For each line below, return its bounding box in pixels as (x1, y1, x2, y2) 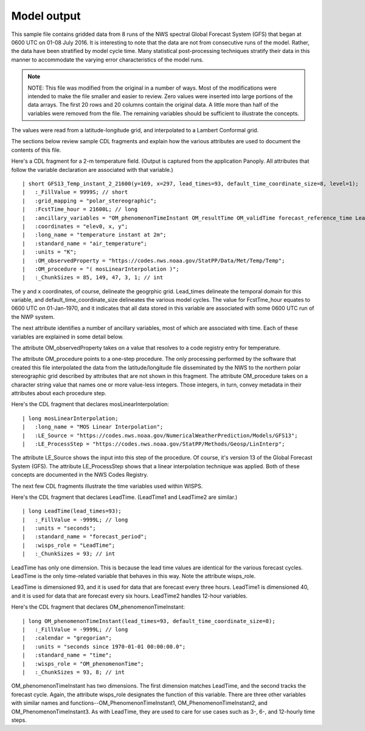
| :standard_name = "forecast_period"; (22, 533, 147, 540)
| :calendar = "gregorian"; (22, 635, 113, 641)
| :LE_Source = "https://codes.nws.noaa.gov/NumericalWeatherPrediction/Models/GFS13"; (22, 432, 298, 439)
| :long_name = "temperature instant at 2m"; (22, 232, 167, 238)
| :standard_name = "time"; (22, 652, 113, 658)
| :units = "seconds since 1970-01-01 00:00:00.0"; (22, 643, 186, 650)
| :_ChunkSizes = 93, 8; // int (22, 668, 125, 676)
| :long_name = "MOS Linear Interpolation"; (22, 424, 164, 430)
